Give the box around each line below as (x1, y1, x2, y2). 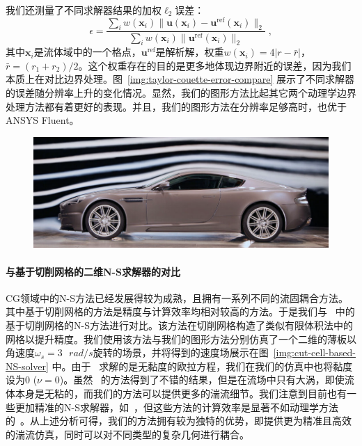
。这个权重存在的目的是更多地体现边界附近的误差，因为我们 (78, 58, 352, 72)
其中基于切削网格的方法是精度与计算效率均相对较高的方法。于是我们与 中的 (6, 304, 355, 319)
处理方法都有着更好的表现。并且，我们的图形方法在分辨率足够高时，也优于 (6, 99, 347, 113)
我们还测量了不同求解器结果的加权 (6, 3, 162, 17)
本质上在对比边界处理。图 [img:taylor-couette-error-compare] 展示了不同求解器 (6, 72, 355, 86)
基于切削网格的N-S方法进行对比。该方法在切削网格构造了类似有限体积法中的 (6, 317, 353, 332)
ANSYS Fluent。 (6, 113, 79, 127)
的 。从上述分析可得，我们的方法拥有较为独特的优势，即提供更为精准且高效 (6, 413, 352, 428)
